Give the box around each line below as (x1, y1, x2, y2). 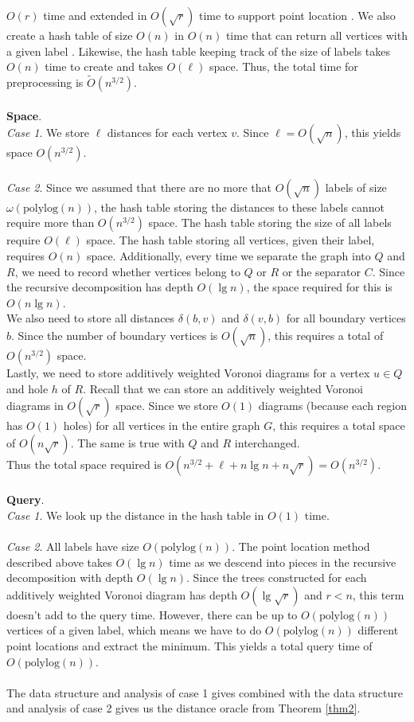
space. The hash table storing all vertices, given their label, (86, 232, 375, 248)
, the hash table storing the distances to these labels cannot (94, 198, 385, 215)
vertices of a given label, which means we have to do (6, 622, 262, 638)
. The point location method (232, 538, 370, 555)
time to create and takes (45, 58, 163, 75)
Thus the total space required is (6, 455, 162, 472)
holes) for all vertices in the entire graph (63, 417, 260, 434)
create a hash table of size (6, 27, 133, 43)
